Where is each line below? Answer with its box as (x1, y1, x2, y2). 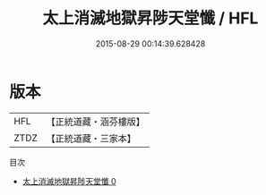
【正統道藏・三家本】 (46, 131, 137, 144)
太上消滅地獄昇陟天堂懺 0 (21, 175, 116, 186)
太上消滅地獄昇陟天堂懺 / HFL (42, 8, 259, 29)
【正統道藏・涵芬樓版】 (46, 115, 146, 128)
